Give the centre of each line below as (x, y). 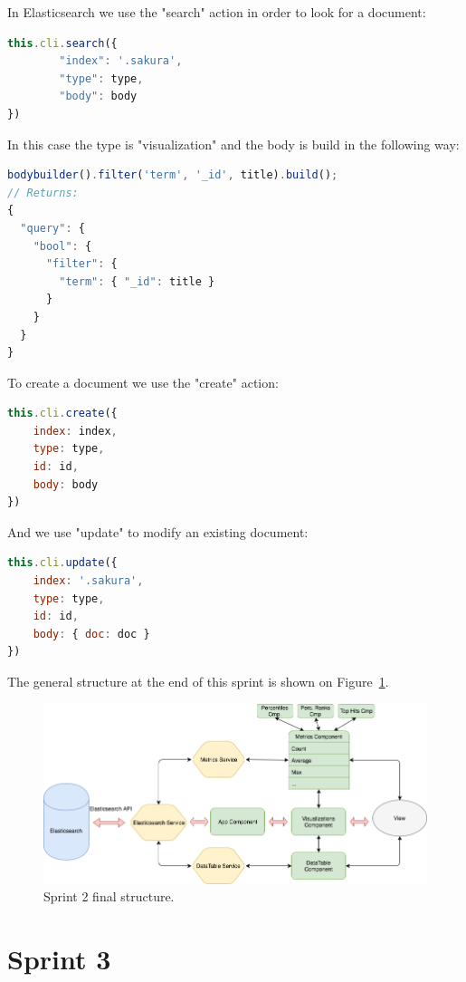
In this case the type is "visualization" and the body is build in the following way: (233, 144)
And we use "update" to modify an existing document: (158, 531)
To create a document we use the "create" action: (143, 382)
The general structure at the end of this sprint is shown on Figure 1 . (198, 681)
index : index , (75, 431)
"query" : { (52, 228)
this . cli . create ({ (62, 414)
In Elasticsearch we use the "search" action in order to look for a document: (217, 12)
